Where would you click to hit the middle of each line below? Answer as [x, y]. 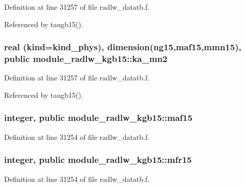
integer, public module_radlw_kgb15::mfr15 [98, 160]
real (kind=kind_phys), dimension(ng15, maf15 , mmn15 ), [123, 47]
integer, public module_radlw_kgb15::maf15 [98, 118]
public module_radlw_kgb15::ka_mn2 [86, 59]
